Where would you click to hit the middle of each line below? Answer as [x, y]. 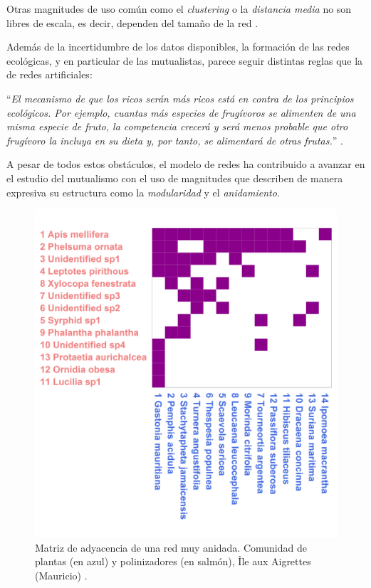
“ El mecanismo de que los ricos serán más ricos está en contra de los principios [180, 98]
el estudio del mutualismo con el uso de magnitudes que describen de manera [175, 178]
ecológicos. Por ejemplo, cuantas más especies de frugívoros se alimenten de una [181, 112]
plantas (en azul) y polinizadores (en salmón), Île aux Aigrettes [173, 561]
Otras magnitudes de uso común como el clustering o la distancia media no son [179, 9]
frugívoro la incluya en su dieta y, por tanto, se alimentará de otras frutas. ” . [175, 140]
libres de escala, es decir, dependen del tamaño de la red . [132, 22]
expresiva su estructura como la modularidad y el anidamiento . [143, 192]
